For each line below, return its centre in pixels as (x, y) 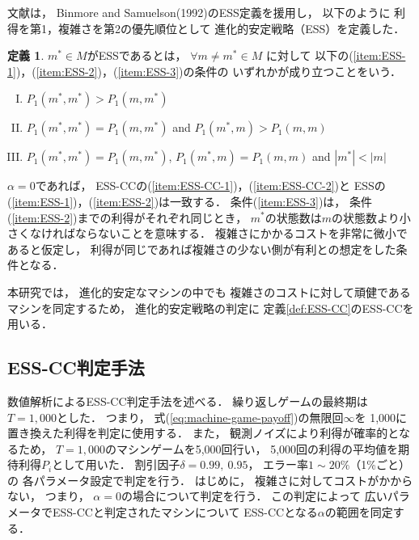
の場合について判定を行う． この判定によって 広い (254, 496)
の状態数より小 (371, 217)
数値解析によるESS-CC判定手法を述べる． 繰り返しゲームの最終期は (188, 401)
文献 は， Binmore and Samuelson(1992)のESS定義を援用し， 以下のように (199, 12)
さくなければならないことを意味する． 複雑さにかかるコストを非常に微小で (207, 233)
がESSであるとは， (137, 55)
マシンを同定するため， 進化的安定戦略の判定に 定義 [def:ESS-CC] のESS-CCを (211, 308)
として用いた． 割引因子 (116, 464)
